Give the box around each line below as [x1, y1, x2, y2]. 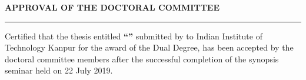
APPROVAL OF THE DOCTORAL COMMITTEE [5, 1, 220, 13]
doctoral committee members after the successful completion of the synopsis [5, 52, 279, 65]
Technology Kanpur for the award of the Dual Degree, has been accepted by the [5, 41, 294, 54]
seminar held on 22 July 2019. [5, 64, 113, 76]
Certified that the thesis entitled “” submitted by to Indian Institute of [5, 29, 262, 42]
